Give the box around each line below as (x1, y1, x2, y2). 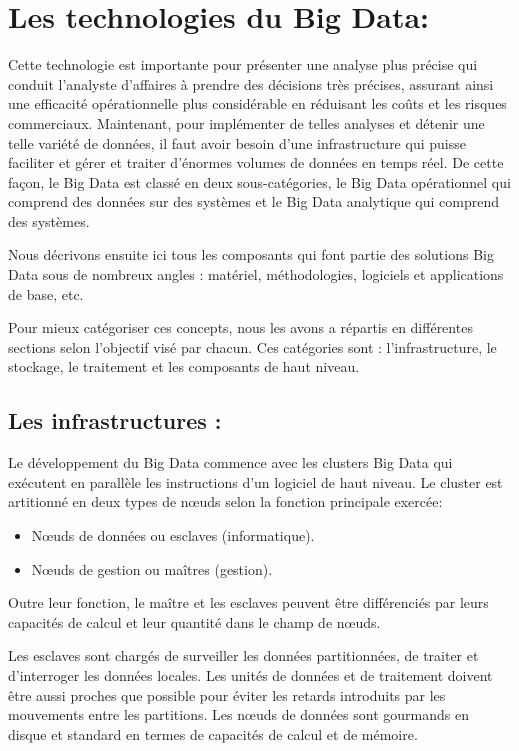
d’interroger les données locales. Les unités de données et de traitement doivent (8, 664, 493, 685)
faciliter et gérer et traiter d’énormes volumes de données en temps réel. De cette (8, 152, 504, 173)
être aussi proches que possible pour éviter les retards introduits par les (8, 684, 446, 705)
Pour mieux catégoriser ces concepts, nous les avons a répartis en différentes (8, 317, 473, 338)
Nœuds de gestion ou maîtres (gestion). (31, 558, 273, 579)
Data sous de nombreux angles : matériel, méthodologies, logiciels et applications (8, 264, 504, 285)
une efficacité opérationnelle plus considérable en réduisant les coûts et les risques (8, 93, 507, 114)
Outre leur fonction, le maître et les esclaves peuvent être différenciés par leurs (8, 592, 489, 613)
